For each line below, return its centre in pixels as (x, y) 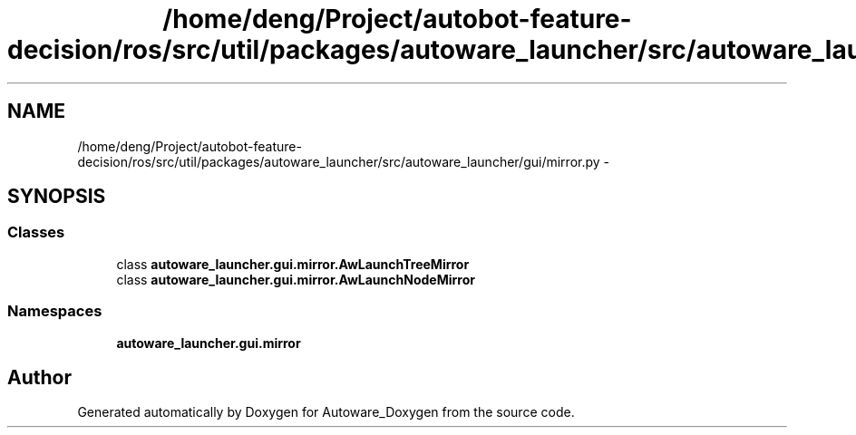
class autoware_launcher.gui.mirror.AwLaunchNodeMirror (296, 279)
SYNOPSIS (57, 197)
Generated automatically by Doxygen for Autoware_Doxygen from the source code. (326, 412)
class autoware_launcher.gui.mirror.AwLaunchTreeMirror (293, 264)
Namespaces (55, 311)
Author (39, 377)
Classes (36, 232)
